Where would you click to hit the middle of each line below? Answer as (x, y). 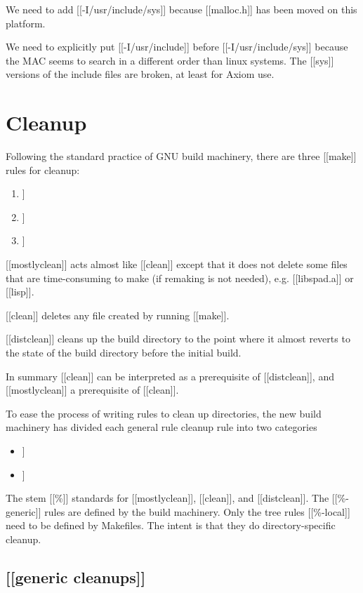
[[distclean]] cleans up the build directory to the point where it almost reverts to (178, 339)
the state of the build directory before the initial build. (124, 353)
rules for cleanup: (43, 169)
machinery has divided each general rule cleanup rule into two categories (161, 427)
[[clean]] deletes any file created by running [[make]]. (118, 315)
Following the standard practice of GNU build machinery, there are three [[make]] (181, 156)
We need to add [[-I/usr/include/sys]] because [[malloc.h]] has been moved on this (181, 9)
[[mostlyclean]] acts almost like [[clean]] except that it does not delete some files (177, 264)
